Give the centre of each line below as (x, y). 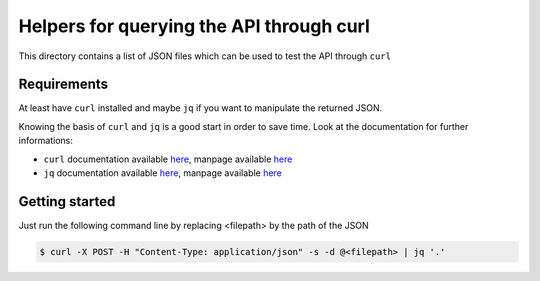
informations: (46, 141)
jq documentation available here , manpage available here (162, 173)
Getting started (67, 201)
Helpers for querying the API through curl (194, 26)
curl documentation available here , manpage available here (168, 159)
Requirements (63, 84)
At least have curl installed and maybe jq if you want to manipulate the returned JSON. (200, 108)
